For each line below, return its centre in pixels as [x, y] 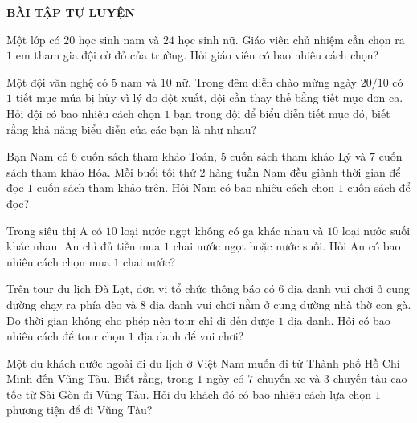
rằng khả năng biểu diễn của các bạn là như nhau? [132, 129]
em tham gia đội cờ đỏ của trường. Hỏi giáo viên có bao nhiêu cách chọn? [197, 55]
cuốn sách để [379, 187]
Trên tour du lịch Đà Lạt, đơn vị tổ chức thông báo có [141, 289]
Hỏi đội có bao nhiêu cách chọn [84, 113]
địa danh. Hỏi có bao [339, 320]
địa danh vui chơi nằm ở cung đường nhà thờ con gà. [280, 304]
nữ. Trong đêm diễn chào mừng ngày [266, 81]
